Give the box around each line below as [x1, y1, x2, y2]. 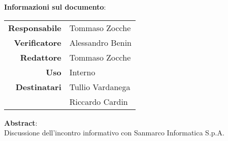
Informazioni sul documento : [4, 2, 106, 12]
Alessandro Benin [69, 36, 132, 48]
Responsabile [8, 21, 61, 34]
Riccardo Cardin [69, 95, 128, 107]
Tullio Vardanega [69, 80, 131, 93]
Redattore [20, 51, 61, 63]
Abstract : [4, 117, 38, 128]
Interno [69, 66, 95, 78]
